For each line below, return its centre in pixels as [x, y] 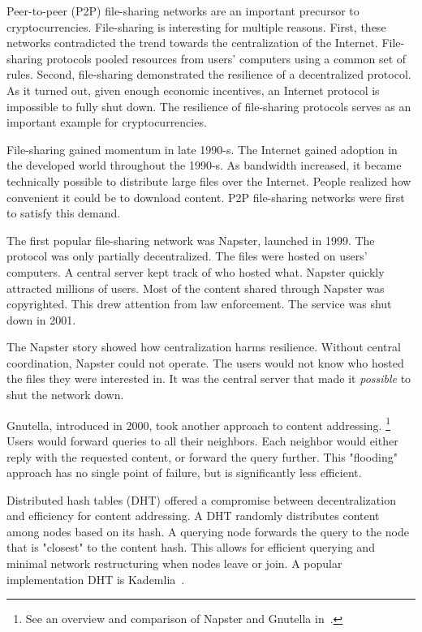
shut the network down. [65, 395]
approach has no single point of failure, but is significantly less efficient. [184, 473]
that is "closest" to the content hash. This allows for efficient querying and [191, 547]
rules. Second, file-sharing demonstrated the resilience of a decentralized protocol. [209, 74]
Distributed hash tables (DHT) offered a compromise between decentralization [201, 499]
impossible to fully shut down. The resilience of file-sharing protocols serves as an [209, 106]
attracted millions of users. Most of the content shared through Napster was [196, 288]
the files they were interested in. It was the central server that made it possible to [209, 378]
